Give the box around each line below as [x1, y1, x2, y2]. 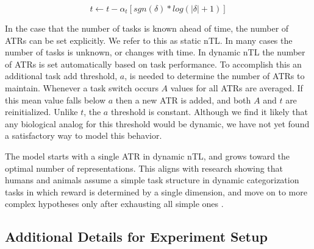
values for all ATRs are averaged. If [170, 81, 303, 94]
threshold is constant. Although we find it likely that [110, 105, 309, 118]
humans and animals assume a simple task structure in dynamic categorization [5, 174, 299, 186]
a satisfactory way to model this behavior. [5, 129, 162, 142]
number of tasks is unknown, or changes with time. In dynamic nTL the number [5, 46, 305, 58]
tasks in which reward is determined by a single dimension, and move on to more [5, 185, 307, 198]
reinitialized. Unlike [5, 105, 78, 118]
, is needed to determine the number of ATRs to [124, 69, 305, 82]
